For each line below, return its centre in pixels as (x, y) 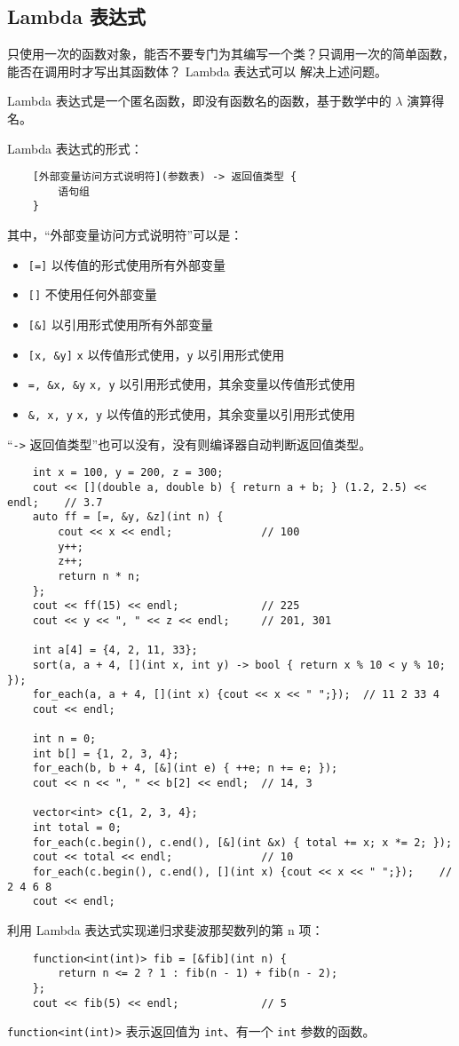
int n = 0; (64, 739)
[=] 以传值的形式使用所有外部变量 (127, 264)
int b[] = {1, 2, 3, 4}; (106, 753)
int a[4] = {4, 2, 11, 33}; (115, 650)
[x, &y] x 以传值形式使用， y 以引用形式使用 (156, 354)
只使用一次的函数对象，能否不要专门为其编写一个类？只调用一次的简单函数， (231, 54)
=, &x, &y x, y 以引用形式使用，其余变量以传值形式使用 (192, 384)
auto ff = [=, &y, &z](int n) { (128, 517)
